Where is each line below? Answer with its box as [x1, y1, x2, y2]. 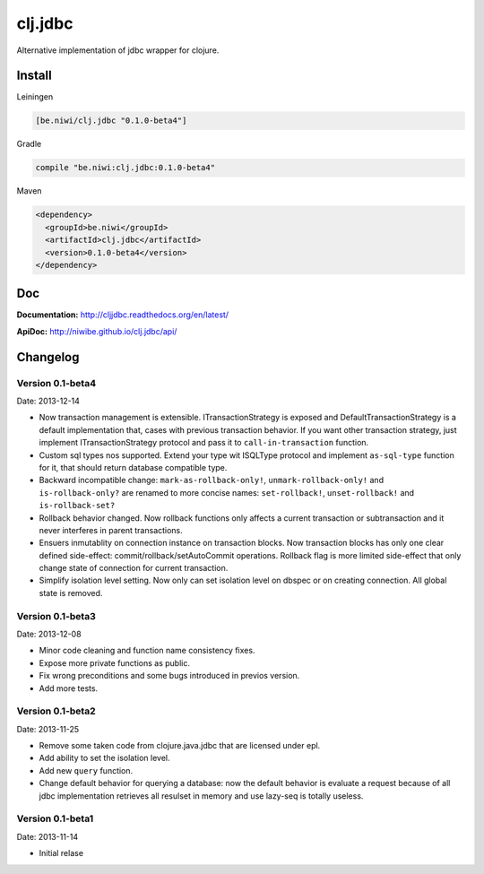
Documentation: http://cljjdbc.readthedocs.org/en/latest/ [16, 309, 229, 320]
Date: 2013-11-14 [16, 831, 79, 842]
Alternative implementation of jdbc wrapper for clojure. [16, 45, 220, 56]
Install [16, 68, 53, 83]
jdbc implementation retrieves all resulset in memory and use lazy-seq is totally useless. [39, 790, 364, 801]
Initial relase [39, 848, 84, 859]
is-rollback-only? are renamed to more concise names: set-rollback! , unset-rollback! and [39, 487, 415, 498]
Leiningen [16, 91, 54, 102]
